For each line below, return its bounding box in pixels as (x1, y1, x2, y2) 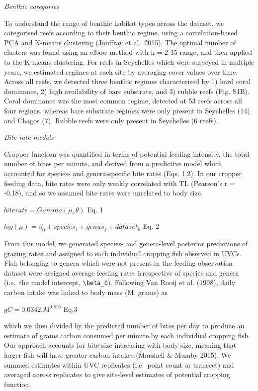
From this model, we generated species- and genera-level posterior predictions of (4, 238, 248, 249)
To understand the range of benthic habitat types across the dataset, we (4, 17, 224, 28)
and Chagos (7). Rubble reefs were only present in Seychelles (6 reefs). (4, 115, 218, 125)
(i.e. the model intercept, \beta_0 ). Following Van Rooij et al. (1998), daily (4, 277, 236, 288)
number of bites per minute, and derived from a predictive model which (4, 158, 222, 169)
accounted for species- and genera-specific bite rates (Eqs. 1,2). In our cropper (4, 168, 242, 178)
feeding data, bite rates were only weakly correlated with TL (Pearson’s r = (4, 178, 235, 188)
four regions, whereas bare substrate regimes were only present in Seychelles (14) (4, 105, 250, 115)
